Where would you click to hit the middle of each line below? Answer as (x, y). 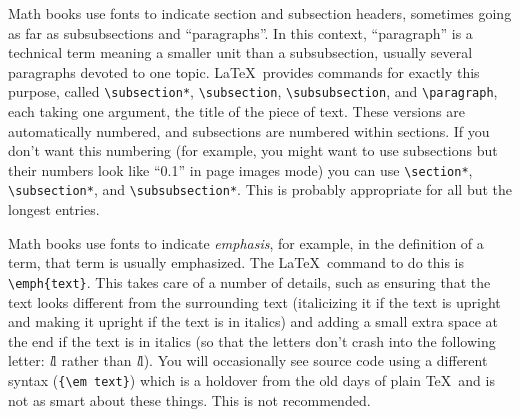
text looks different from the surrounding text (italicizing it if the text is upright (254, 301)
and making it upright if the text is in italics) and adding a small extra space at (253, 321)
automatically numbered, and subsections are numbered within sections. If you (249, 130)
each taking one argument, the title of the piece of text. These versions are (236, 111)
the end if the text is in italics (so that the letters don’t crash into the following (252, 340)
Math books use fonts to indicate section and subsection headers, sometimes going (260, 13)
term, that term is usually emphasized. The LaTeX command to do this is (236, 262)
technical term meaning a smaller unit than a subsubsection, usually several (240, 52)
